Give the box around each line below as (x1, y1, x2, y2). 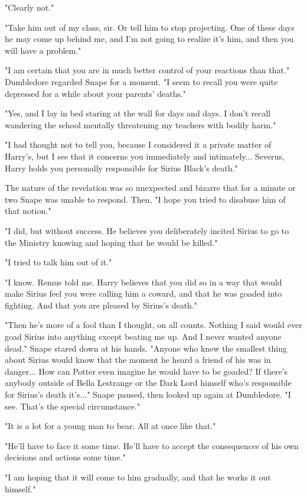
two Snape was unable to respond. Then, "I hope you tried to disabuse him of (5, 193, 286, 205)
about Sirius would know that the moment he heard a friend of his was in (5, 353, 271, 366)
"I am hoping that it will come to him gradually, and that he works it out (5, 471, 271, 483)
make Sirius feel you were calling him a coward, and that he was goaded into (5, 287, 282, 300)
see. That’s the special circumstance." (5, 399, 141, 412)
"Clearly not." (5, 1, 54, 13)
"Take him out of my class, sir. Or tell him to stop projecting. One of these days (5, 21, 295, 33)
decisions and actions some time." (5, 451, 126, 463)
